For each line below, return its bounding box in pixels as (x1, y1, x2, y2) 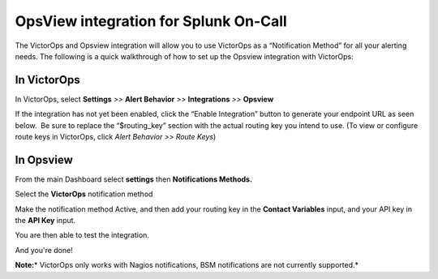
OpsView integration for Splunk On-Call (15, 12, 287, 30)
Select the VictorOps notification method (15, 189, 153, 199)
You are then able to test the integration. (15, 230, 150, 240)
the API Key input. (15, 216, 76, 225)
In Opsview (15, 152, 73, 166)
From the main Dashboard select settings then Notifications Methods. (15, 174, 253, 184)
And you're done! (15, 245, 73, 255)
